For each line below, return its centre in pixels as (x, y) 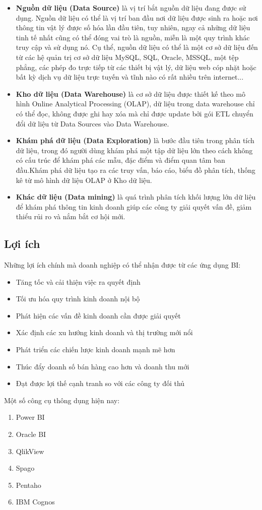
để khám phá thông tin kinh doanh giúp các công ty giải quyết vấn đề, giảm (134, 206)
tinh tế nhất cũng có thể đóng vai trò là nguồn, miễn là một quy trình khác (133, 37)
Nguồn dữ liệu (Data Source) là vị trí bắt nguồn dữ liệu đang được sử (131, 8)
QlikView (30, 451)
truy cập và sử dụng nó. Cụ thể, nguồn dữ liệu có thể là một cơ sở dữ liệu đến (137, 47)
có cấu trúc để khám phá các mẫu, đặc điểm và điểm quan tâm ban (120, 160)
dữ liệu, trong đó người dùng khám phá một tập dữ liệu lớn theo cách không (134, 150)
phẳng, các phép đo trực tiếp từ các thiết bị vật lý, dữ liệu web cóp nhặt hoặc (136, 67)
